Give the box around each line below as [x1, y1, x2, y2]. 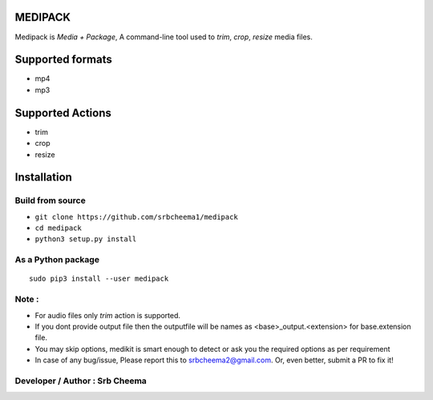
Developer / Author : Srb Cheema [14, 375, 148, 386]
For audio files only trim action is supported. [34, 310, 180, 320]
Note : [14, 293, 39, 305]
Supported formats [14, 53, 112, 67]
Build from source [14, 195, 86, 206]
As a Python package [14, 254, 100, 265]
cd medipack [34, 224, 82, 232]
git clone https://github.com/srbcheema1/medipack [34, 212, 238, 221]
